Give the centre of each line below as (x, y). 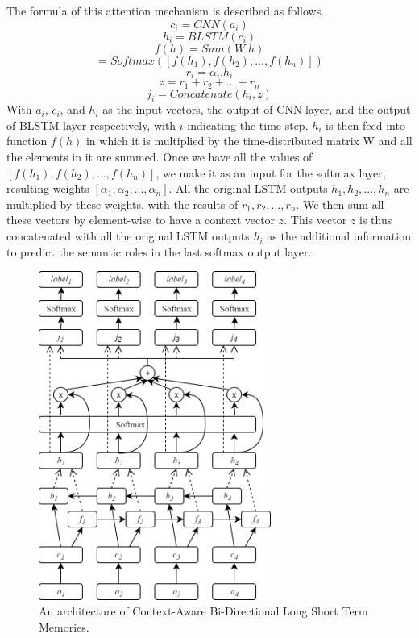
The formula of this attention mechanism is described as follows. (166, 10)
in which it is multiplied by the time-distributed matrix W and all (249, 141)
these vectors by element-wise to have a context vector (141, 220)
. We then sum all (340, 204)
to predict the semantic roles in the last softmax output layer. (159, 251)
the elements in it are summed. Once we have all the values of (160, 157)
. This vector (315, 220)
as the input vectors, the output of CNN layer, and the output (257, 109)
